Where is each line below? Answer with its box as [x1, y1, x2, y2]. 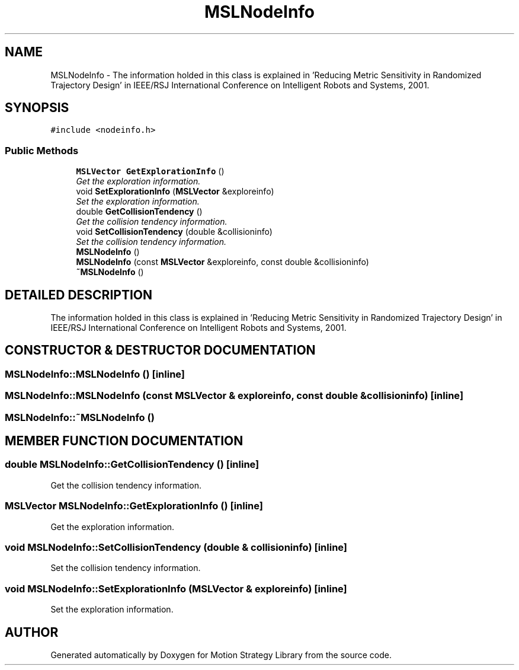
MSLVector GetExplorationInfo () [76, 166, 225, 177]
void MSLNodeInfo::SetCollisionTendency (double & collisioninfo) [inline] [5, 541, 348, 553]
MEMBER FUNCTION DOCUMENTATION [5, 433, 244, 449]
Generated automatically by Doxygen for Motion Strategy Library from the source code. [50, 649, 392, 660]
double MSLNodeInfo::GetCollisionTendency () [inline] [5, 458, 259, 471]
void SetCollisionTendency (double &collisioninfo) [76, 226, 273, 237]
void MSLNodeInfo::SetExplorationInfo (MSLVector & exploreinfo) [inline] [5, 582, 347, 595]
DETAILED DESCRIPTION [5, 287, 153, 302]
